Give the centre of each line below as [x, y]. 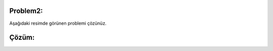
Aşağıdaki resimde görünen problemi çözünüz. [58, 23]
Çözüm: [22, 38]
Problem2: [26, 11]
